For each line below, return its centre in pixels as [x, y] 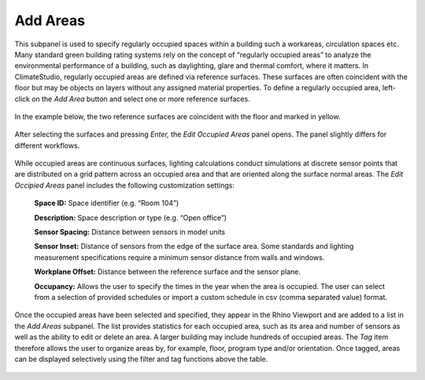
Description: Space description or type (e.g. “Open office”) [131, 217]
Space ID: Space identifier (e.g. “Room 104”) [107, 203]
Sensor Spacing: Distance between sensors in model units [130, 232]
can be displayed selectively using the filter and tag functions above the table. [141, 359]
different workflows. [47, 145]
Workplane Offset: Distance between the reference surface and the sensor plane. [168, 272]
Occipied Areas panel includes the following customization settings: [125, 185]
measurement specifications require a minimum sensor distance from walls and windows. [179, 257]
